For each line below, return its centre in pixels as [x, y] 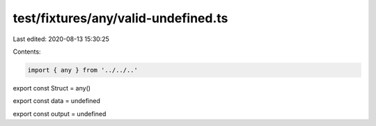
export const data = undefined [56, 101]
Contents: [27, 52]
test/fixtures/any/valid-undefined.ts [120, 18]
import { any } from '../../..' [83, 70]
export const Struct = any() [52, 88]
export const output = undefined [60, 113]
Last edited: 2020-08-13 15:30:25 [61, 39]
